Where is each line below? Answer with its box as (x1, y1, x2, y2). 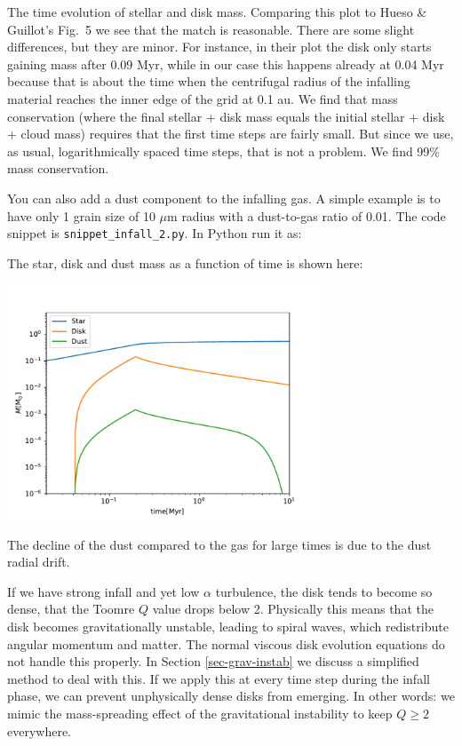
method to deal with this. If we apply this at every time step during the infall (7, 669, 430, 687)
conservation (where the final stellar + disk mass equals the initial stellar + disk (7, 107, 445, 125)
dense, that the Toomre (7, 599, 135, 618)
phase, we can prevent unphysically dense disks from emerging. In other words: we (7, 686, 455, 705)
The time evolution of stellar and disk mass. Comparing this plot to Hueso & (7, 3, 427, 20)
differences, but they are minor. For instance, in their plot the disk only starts (7, 37, 432, 56)
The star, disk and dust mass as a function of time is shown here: (7, 253, 363, 272)
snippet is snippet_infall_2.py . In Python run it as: (7, 224, 302, 242)
